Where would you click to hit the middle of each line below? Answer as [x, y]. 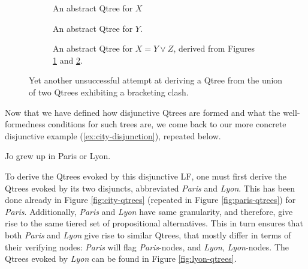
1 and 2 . [68, 60]
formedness [25, 124]
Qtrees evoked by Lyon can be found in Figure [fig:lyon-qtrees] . [121, 258]
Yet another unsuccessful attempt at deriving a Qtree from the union [156, 80]
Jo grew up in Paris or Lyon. [58, 156]
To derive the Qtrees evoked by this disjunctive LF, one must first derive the [146, 176]
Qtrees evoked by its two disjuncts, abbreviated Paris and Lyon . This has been [150, 188]
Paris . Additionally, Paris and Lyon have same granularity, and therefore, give [149, 211]
